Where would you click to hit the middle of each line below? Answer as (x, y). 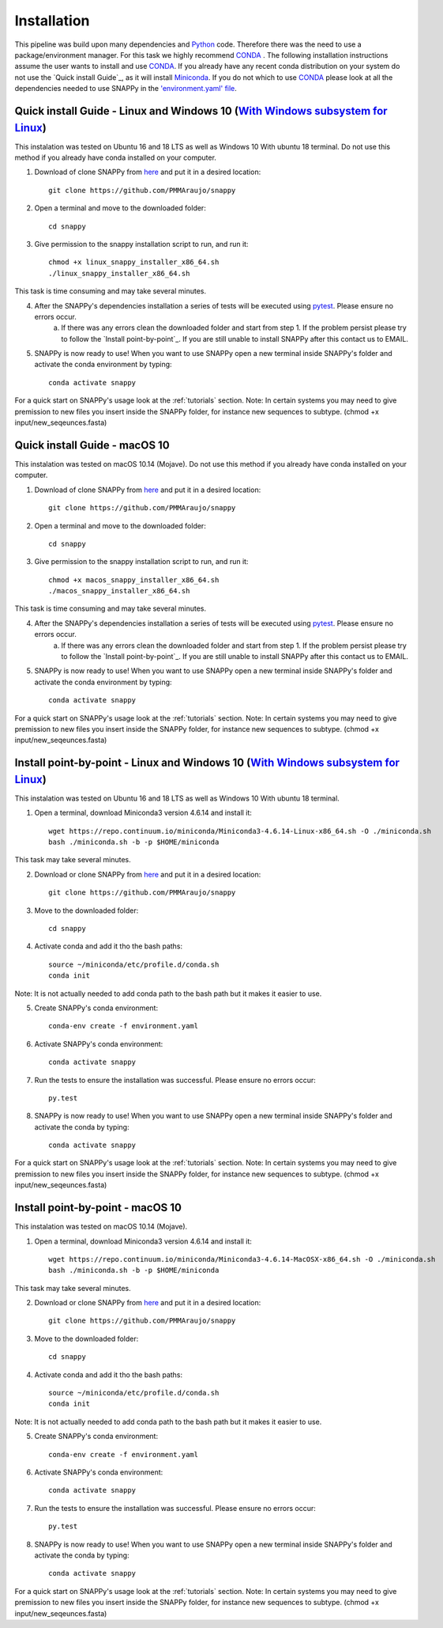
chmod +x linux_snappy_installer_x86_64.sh (134, 262)
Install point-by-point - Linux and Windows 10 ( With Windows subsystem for (207, 763)
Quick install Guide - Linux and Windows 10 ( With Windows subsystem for (201, 111)
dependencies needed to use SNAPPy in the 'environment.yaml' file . (126, 89)
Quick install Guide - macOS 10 (92, 445)
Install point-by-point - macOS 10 (98, 1208)
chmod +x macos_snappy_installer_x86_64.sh (134, 580)
